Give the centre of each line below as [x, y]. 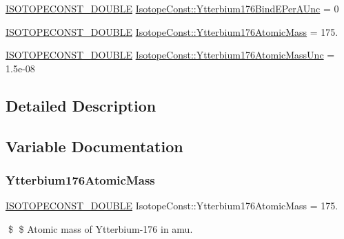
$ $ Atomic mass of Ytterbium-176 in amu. [100, 228]
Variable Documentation [94, 146]
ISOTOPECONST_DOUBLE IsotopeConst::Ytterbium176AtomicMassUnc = [170, 55]
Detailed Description [81, 105]
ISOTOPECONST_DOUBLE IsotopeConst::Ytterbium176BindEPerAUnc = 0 [172, 8]
